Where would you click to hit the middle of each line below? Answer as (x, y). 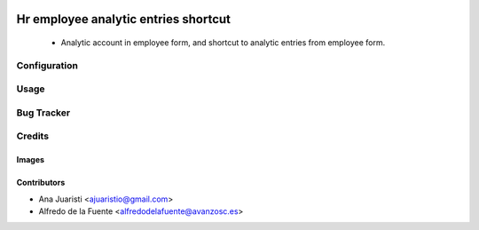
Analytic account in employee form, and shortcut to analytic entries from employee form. (223, 43)
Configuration (47, 65)
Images (30, 160)
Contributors (41, 183)
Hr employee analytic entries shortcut (123, 19)
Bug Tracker (43, 113)
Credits (32, 136)
